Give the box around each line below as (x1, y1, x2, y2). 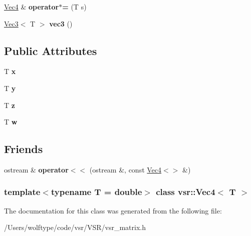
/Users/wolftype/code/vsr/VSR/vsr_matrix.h (4, 222, 146, 232)
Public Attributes (4, 42, 97, 58)
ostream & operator (4, 164, 69, 174)
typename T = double (51, 185, 142, 198)
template (4, 185, 41, 198)
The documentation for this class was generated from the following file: (4, 205, 222, 215)
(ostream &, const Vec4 (89, 164, 162, 174)
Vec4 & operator (4, 1, 59, 11)
